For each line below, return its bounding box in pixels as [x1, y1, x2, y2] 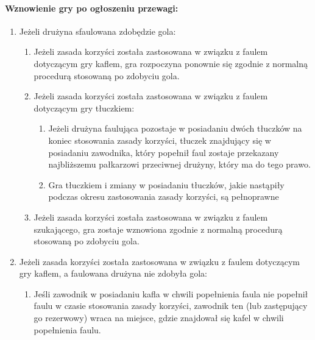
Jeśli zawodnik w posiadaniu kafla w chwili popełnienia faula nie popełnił [34, 287, 308, 300]
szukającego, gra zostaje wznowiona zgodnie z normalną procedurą [34, 222, 283, 235]
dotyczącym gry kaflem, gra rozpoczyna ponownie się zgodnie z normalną [34, 57, 308, 69]
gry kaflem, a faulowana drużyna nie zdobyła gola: [19, 267, 207, 280]
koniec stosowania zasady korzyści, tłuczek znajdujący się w [48, 133, 271, 146]
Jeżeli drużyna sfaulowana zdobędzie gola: [19, 24, 176, 37]
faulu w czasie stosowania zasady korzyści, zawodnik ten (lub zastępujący [34, 299, 308, 312]
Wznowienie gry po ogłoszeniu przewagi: [5, 1, 179, 14]
